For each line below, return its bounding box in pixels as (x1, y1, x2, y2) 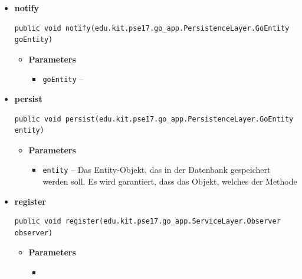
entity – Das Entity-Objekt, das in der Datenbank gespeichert (42, 163, 271, 176)
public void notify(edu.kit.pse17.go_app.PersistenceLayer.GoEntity (14, 24, 290, 32)
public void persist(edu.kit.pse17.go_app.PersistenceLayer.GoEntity (14, 114, 294, 123)
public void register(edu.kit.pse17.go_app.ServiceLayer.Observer (14, 217, 281, 226)
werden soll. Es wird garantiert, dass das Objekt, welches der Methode (42, 175, 297, 188)
